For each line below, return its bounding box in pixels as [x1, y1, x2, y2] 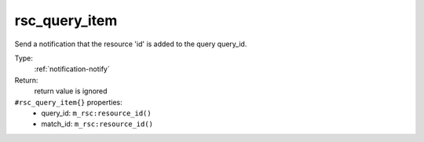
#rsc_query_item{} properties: [14, 97, 123, 107]
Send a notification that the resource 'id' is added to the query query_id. [14, 39, 247, 49]
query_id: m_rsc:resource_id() [41, 108, 152, 118]
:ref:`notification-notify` [34, 64, 110, 74]
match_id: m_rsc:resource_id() [41, 119, 153, 129]
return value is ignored [34, 86, 108, 96]
